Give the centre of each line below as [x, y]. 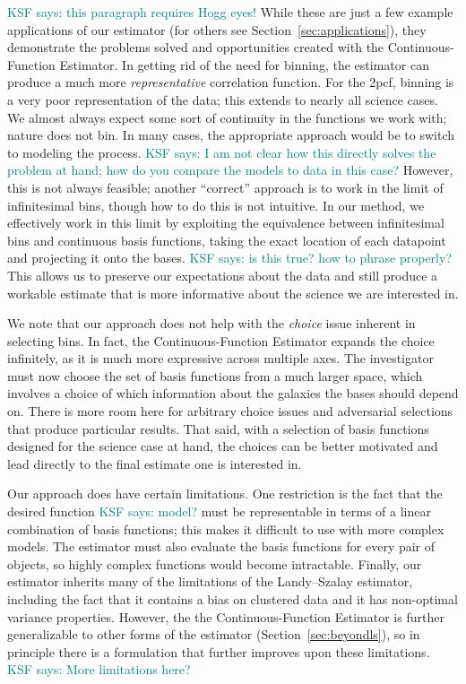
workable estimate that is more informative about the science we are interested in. [233, 293]
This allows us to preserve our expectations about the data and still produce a [223, 275]
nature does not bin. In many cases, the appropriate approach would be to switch [231, 135]
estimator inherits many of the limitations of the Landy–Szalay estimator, [210, 581]
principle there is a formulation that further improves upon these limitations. [219, 651]
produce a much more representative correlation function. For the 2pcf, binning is [231, 82]
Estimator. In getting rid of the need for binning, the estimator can [244, 64]
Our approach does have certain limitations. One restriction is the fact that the [225, 494]
